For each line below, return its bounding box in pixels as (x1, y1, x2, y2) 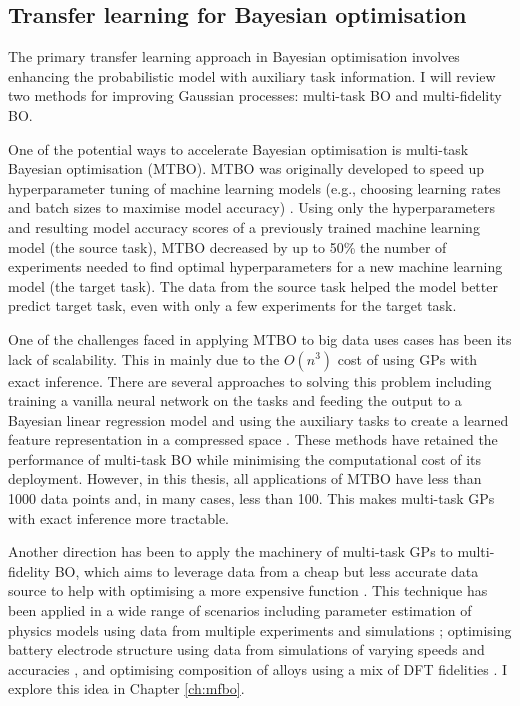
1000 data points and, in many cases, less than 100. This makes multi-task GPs (8, 488, 495, 509)
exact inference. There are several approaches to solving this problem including (8, 370, 492, 391)
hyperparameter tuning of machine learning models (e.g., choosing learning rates (8, 177, 501, 198)
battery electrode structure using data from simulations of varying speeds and (8, 639, 485, 660)
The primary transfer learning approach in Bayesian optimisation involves (8, 46, 460, 67)
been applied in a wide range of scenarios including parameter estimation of (8, 600, 472, 621)
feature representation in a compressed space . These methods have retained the (8, 429, 498, 450)
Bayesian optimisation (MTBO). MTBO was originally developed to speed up (8, 158, 485, 179)
